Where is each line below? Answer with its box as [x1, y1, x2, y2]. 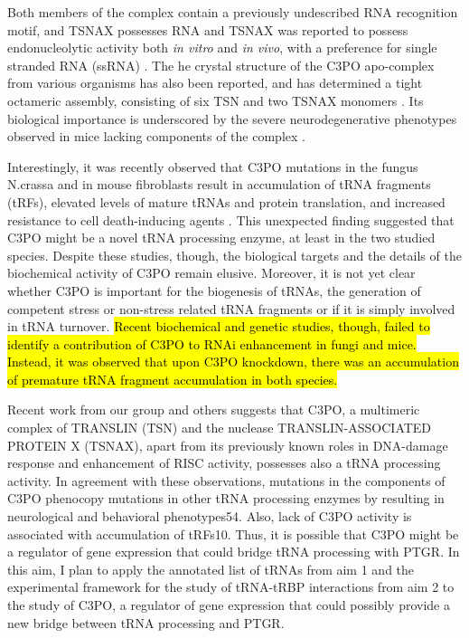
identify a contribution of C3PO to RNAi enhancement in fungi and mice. [7, 334, 417, 353]
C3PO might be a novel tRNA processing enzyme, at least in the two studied [7, 228, 436, 247]
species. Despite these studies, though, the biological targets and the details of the [7, 245, 462, 264]
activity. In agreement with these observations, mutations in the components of [7, 471, 446, 490]
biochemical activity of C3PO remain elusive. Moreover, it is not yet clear [7, 263, 416, 282]
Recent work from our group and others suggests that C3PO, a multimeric [7, 400, 420, 419]
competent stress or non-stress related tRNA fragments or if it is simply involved [7, 299, 455, 318]
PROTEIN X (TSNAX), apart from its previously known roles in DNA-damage [7, 435, 448, 454]
